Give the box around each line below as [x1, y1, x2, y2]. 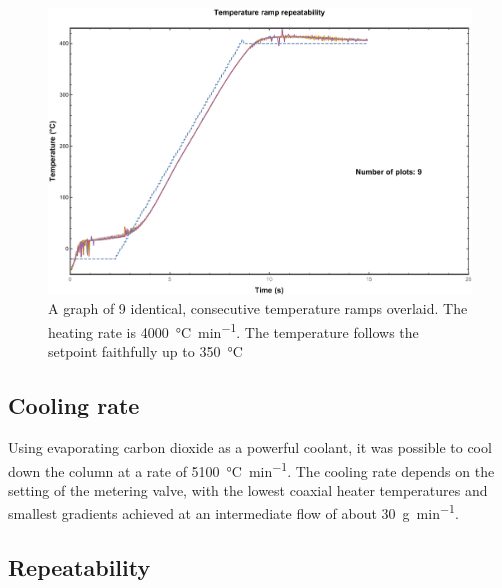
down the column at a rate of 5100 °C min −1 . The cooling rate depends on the [8, 457, 495, 481]
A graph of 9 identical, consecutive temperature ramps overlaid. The [48, 298, 468, 319]
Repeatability [8, 552, 151, 583]
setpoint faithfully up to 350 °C [48, 341, 243, 362]
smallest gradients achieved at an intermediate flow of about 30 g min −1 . [8, 500, 459, 524]
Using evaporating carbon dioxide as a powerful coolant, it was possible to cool [8, 437, 492, 458]
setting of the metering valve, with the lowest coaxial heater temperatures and [8, 479, 488, 500]
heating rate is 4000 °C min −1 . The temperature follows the [48, 318, 419, 342]
